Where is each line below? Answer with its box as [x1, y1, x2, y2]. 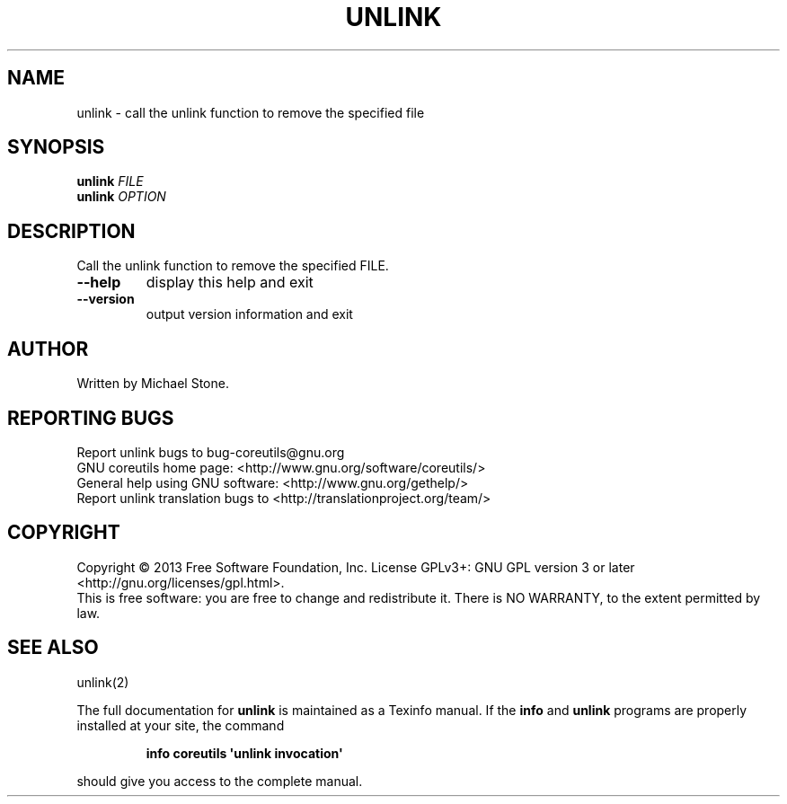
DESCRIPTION [7, 219, 136, 243]
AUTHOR [7, 337, 89, 360]
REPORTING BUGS [7, 406, 174, 429]
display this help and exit [146, 273, 314, 292]
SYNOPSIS [7, 136, 105, 159]
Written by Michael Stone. [76, 375, 229, 392]
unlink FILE [76, 173, 144, 190]
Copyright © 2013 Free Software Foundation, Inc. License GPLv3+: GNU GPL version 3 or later [76, 559, 635, 575]
